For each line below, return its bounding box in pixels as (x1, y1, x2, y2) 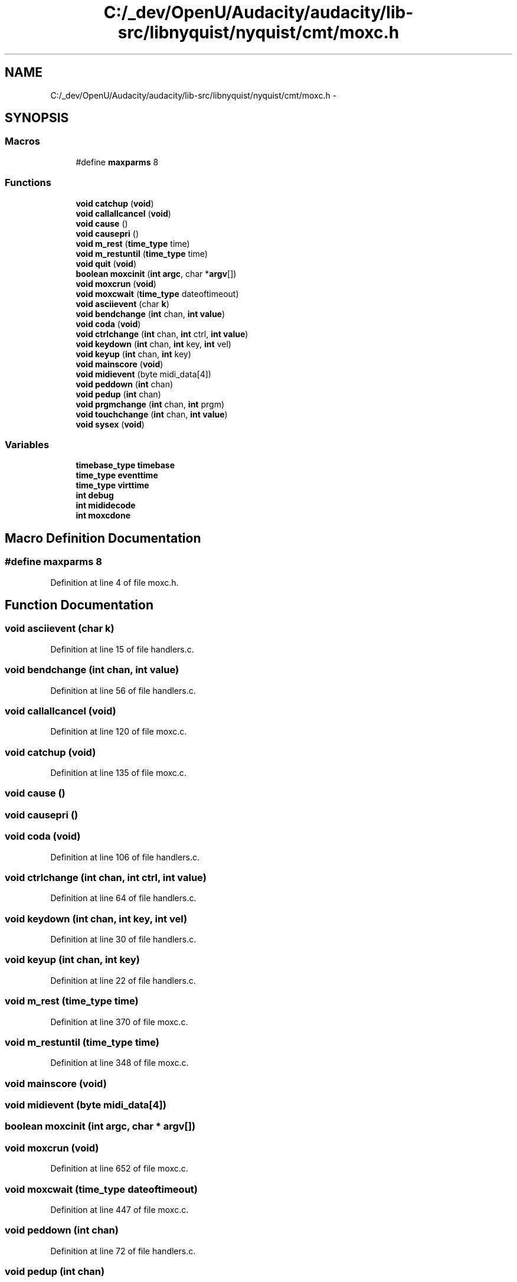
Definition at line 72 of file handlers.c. (50, 1245, 196, 1256)
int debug (76, 490, 114, 501)
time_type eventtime (76, 470, 158, 481)
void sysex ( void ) (76, 419, 145, 429)
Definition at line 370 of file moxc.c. (50, 1016, 188, 1027)
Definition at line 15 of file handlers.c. (50, 644, 194, 654)
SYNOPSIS (5, 110, 69, 126)
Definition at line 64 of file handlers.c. (50, 893, 197, 903)
